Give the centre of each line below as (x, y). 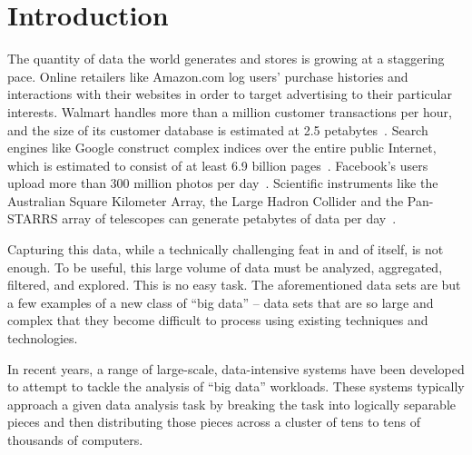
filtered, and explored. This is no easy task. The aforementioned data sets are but (234, 285)
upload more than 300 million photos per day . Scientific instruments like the (223, 183)
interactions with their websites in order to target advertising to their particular (230, 94)
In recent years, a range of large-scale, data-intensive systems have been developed (236, 368)
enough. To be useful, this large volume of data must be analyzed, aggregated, (225, 267)
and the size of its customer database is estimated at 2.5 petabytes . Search (218, 129)
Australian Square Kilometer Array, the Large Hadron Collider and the (206, 200)
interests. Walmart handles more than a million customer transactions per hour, (230, 111)
